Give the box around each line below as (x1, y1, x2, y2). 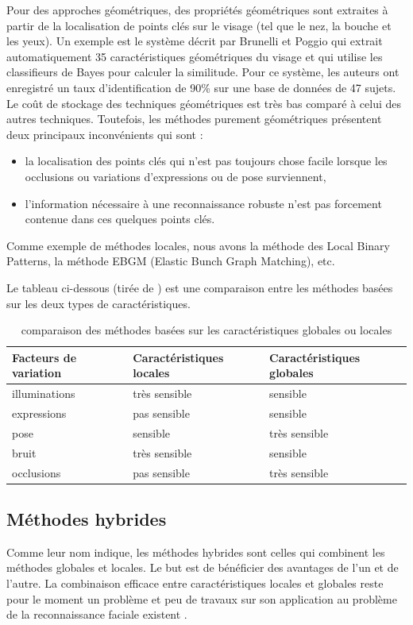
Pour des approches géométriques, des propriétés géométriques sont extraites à (6, 2, 388, 17)
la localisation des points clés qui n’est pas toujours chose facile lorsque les (25, 152, 388, 169)
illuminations (12, 385, 75, 402)
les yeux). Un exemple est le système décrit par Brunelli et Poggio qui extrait (6, 33, 383, 49)
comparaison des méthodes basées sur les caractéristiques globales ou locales (21, 322, 392, 338)
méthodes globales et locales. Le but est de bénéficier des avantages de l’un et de (6, 559, 399, 576)
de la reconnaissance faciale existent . (6, 606, 187, 623)
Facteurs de (12, 349, 77, 365)
